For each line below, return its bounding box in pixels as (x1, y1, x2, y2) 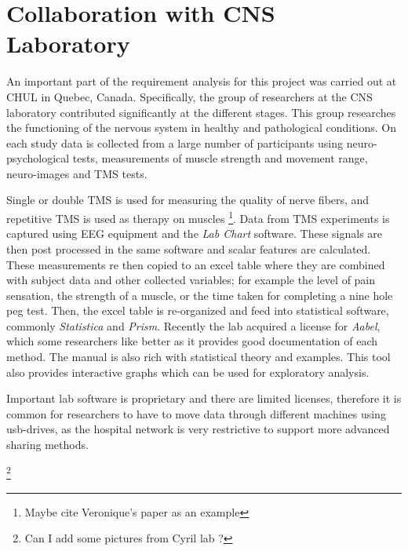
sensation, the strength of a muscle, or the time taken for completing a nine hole (6, 286, 393, 303)
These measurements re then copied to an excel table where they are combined (6, 256, 385, 272)
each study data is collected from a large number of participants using (6, 134, 344, 151)
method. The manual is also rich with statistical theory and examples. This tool (6, 348, 391, 365)
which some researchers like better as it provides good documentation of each (6, 333, 378, 349)
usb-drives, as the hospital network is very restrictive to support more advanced (6, 421, 390, 437)
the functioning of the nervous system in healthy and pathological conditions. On (6, 119, 397, 136)
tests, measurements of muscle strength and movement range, (72, 150, 368, 166)
